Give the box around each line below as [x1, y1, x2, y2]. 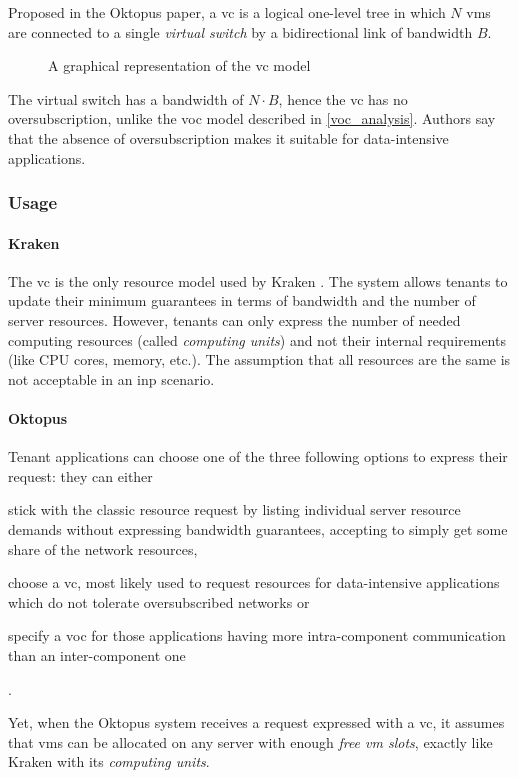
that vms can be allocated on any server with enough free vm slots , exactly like [8, 731, 493, 752]
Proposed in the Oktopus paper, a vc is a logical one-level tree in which [8, 2, 446, 22]
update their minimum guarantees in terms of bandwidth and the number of [8, 290, 476, 311]
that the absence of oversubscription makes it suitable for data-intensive [8, 127, 449, 148]
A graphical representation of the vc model [48, 55, 311, 76]
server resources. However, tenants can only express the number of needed [8, 309, 461, 330]
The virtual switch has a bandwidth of [8, 88, 244, 109]
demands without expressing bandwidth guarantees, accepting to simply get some [8, 518, 508, 539]
